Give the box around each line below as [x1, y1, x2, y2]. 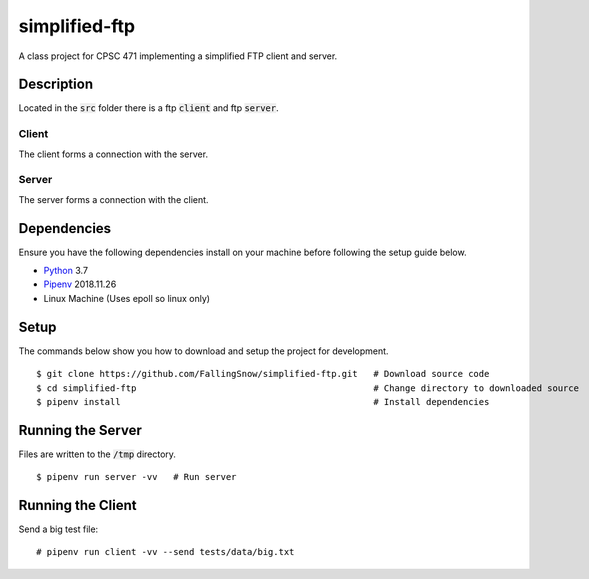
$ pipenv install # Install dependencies [36, 396, 490, 407]
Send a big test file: [18, 523, 99, 535]
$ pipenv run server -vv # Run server [36, 471, 237, 483]
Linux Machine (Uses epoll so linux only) [43, 292, 210, 304]
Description [18, 76, 94, 93]
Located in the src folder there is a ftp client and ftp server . [18, 102, 279, 114]
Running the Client [18, 497, 137, 514]
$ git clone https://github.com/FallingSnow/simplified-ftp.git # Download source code [36, 368, 490, 380]
